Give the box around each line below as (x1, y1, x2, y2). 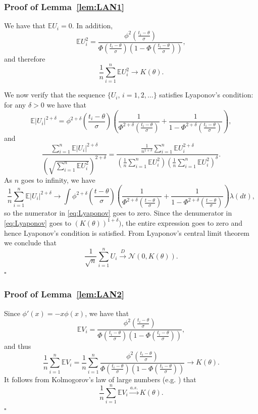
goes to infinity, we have (21, 174, 95, 185)
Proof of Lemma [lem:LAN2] (4, 288, 125, 300)
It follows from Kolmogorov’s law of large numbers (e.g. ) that (4, 374, 196, 384)
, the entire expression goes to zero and (121, 217, 243, 228)
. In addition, (72, 20, 113, 31)
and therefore (4, 53, 45, 64)
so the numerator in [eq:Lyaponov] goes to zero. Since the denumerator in (4, 208, 232, 218)
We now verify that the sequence (4, 89, 105, 100)
